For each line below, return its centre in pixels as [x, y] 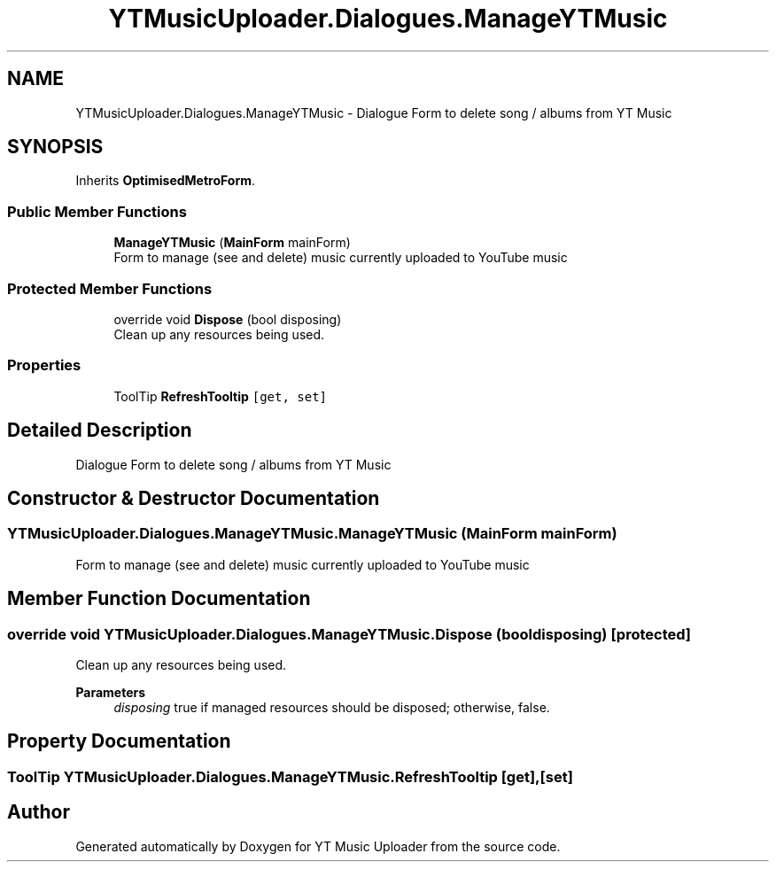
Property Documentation [119, 741]
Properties [44, 365]
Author [39, 812]
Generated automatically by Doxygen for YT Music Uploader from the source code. [318, 846]
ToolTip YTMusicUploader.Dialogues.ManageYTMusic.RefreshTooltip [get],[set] [290, 776]
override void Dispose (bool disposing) [228, 319]
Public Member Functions [97, 211]
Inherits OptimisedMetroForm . [166, 181]
